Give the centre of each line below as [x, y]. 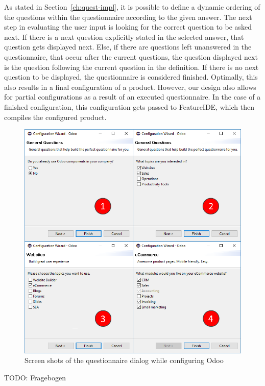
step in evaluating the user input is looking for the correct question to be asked [128, 27]
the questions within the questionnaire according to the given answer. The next [128, 17]
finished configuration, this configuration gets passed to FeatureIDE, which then [129, 106]
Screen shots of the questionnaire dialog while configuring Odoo [124, 360]
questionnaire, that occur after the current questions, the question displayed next [131, 56]
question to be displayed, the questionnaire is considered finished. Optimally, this [131, 77]
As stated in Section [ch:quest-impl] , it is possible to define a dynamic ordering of [132, 7]
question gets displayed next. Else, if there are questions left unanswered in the [128, 47]
